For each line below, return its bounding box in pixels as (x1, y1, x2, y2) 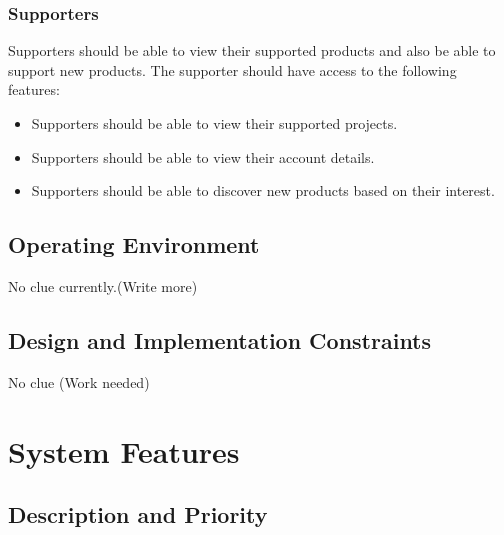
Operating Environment (8, 229, 260, 260)
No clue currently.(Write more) (8, 275, 198, 296)
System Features (8, 430, 240, 471)
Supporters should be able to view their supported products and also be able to (8, 40, 496, 61)
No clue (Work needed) (8, 371, 150, 392)
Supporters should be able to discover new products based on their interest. (31, 180, 495, 201)
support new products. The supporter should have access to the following (8, 59, 457, 80)
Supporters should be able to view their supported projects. (31, 113, 398, 133)
